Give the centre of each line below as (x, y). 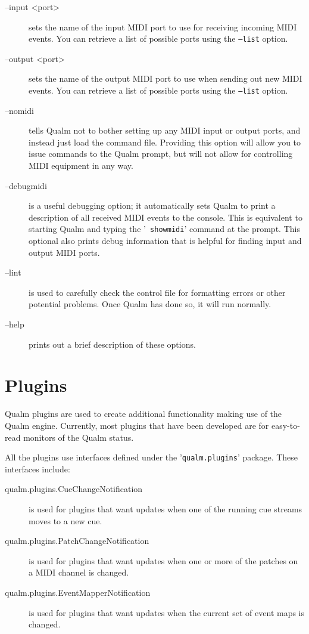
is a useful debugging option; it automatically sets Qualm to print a (152, 205)
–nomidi (20, 110)
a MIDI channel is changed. (79, 572)
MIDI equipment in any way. (81, 166)
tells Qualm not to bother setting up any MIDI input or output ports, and (165, 130)
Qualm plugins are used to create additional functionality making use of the (143, 414)
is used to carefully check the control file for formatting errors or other (157, 292)
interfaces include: (38, 468)
